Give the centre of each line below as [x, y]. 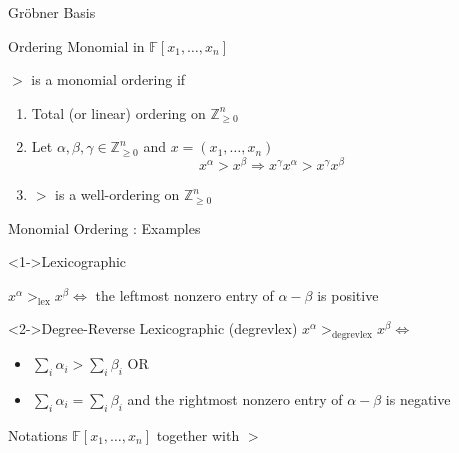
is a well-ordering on [117, 194]
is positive [348, 294]
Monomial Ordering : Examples [104, 227]
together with [198, 434]
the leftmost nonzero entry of [184, 294]
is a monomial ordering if [108, 79]
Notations [38, 434]
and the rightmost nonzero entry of [235, 399]
